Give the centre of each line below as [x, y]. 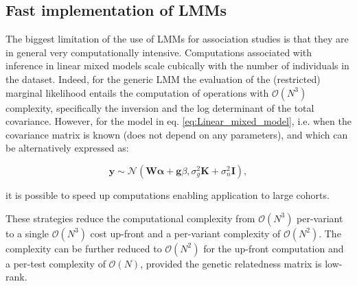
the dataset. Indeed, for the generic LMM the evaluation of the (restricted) [163, 79]
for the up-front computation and [274, 248]
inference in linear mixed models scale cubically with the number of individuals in [177, 65]
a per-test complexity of [56, 263]
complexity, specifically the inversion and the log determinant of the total [160, 107]
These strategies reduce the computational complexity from [130, 218]
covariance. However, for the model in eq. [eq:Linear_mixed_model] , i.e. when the [178, 121]
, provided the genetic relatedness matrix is [231, 263]
